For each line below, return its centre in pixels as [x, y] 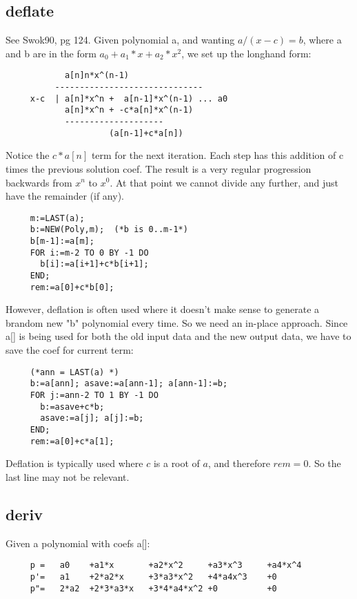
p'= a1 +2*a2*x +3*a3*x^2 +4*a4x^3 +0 [153, 577]
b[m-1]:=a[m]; [62, 241]
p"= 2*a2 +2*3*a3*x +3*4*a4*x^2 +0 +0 [153, 588]
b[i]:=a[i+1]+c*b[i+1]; [94, 264]
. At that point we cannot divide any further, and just [224, 182]
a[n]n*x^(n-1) [96, 76]
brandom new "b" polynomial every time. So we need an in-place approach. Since [177, 322]
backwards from [39, 182]
